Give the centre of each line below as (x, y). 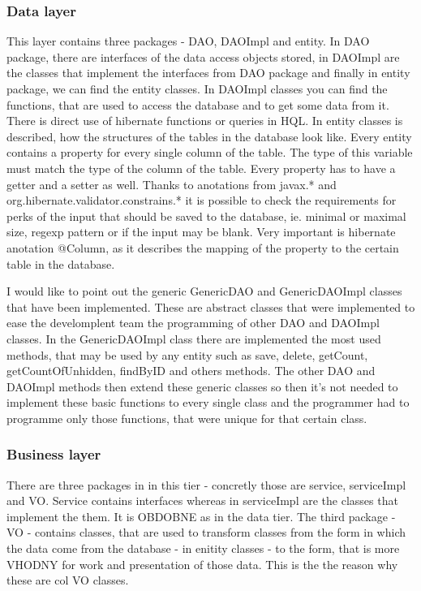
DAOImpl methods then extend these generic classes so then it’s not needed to (202, 386)
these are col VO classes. (68, 580)
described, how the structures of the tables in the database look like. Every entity (209, 136)
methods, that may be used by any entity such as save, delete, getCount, (187, 354)
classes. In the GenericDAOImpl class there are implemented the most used (194, 338)
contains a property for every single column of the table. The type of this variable (210, 152)
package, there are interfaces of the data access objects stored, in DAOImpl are (203, 56)
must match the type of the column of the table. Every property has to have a (201, 168)
